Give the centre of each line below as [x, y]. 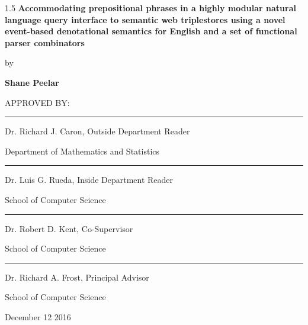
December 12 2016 [38, 316]
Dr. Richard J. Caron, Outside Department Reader [97, 131]
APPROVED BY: [37, 102]
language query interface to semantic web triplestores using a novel [145, 19]
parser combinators [45, 42]
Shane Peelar [32, 82]
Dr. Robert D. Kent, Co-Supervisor [69, 228]
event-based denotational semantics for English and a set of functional [151, 31]
